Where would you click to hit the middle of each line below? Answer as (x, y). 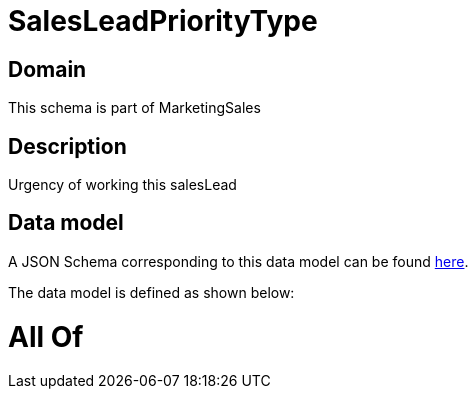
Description (67, 146)
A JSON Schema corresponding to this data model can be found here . (238, 261)
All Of (46, 336)
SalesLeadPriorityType (163, 21)
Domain (47, 69)
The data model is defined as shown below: (151, 292)
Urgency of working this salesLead (122, 185)
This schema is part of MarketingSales (134, 108)
